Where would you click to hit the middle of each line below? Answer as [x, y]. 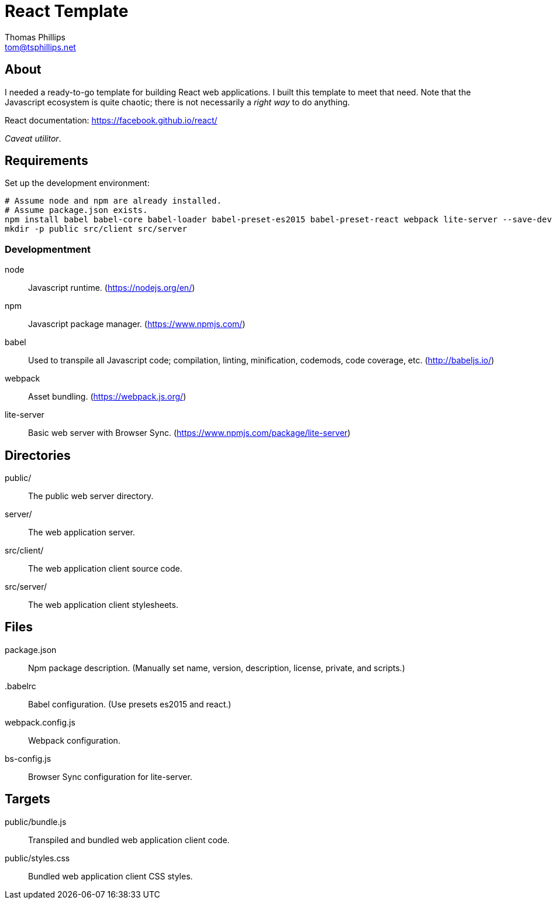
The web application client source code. [105, 569]
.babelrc [20, 686]
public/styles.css [37, 858]
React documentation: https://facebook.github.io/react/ [111, 120]
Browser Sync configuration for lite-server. [110, 776]
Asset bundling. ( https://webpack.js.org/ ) [107, 397]
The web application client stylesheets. [103, 605]
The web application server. [82, 532]
